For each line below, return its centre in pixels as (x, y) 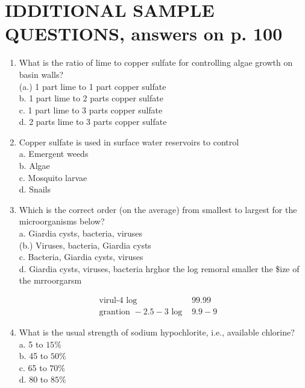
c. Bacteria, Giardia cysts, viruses (81, 257)
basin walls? (41, 74)
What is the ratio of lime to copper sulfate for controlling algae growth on (156, 62)
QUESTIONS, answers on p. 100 (144, 33)
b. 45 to (33, 356)
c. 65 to (33, 367)
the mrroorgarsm (50, 280)
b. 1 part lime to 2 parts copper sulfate (91, 98)
